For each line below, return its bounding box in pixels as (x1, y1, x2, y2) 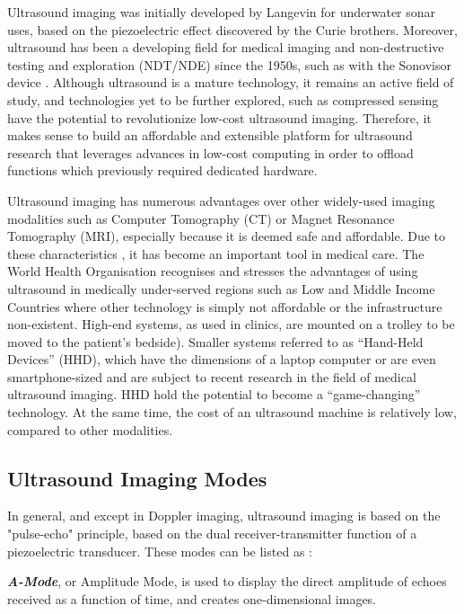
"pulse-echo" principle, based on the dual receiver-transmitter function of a (7, 524, 417, 543)
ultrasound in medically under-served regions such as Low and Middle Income (7, 279, 435, 298)
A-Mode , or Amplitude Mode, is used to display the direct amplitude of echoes (7, 572, 447, 591)
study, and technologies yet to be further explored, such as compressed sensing (7, 90, 439, 109)
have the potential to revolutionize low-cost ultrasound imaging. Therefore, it (7, 108, 432, 127)
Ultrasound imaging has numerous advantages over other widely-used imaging (7, 191, 435, 209)
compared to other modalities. (7, 420, 173, 439)
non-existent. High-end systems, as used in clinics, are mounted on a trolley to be (7, 315, 455, 334)
